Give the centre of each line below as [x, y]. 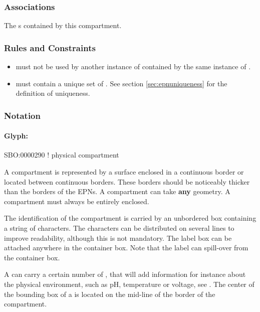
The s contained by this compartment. [63, 25]
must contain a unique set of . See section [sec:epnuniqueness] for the [121, 83]
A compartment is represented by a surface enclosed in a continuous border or [124, 172]
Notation [22, 115]
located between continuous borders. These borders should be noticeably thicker [127, 181]
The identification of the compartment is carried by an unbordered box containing [130, 218]
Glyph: [16, 136]
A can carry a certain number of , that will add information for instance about [125, 274]
